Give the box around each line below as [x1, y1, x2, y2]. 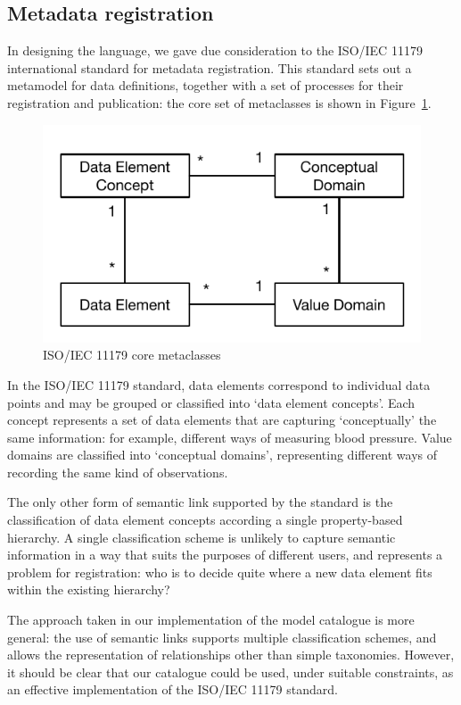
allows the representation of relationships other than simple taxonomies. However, [7, 645, 455, 664]
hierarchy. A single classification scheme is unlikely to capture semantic [7, 527, 396, 546]
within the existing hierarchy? [7, 580, 170, 599]
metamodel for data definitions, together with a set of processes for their [7, 76, 404, 95]
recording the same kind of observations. [7, 462, 228, 481]
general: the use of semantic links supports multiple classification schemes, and [7, 627, 437, 646]
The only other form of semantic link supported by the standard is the [7, 493, 393, 511]
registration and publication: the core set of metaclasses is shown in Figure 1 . [7, 93, 432, 112]
